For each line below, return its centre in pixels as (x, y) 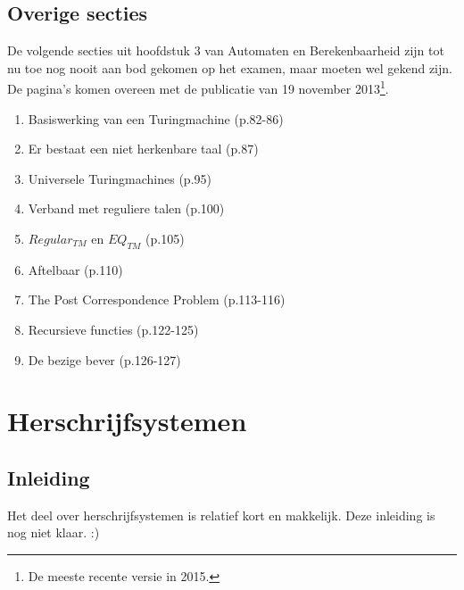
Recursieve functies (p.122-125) (113, 329)
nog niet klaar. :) (54, 532)
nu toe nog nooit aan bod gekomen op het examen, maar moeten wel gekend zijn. (230, 67)
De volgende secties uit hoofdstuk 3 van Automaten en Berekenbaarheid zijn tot (226, 50)
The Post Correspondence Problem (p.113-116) (157, 299)
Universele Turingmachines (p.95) (120, 178)
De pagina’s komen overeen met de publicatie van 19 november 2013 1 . (198, 87)
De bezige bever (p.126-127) (104, 359)
